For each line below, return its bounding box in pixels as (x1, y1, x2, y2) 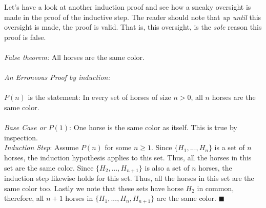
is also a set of (145, 162, 190, 173)
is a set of (214, 142, 245, 153)
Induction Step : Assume (4, 142, 79, 153)
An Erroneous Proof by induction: (4, 72, 110, 82)
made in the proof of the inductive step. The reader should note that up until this (4, 11, 261, 22)
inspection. (4, 132, 38, 142)
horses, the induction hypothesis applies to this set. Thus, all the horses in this (4, 152, 252, 162)
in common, (197, 182, 234, 193)
